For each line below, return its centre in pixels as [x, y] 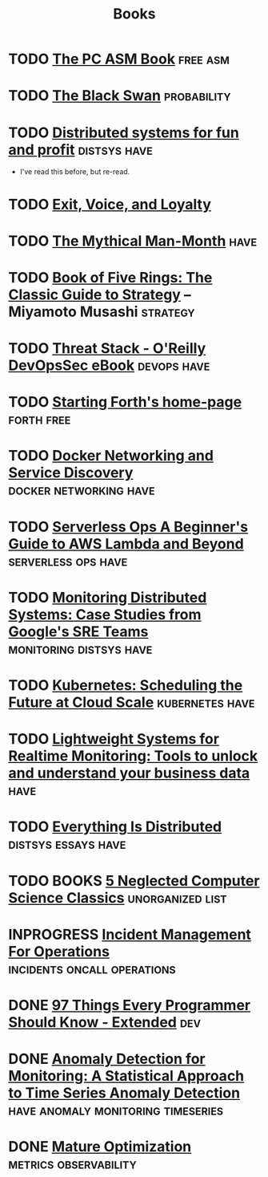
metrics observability [73, 1164]
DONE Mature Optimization [100, 1147]
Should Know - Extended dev [105, 1022]
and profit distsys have [81, 150]
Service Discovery [71, 473]
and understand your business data [129, 773]
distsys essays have [67, 844]
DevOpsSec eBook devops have [109, 365]
